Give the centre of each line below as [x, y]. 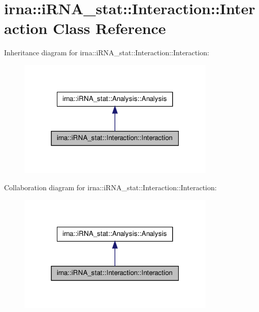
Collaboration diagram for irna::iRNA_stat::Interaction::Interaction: [110, 187]
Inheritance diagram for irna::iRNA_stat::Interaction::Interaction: [107, 53]
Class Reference [109, 28]
